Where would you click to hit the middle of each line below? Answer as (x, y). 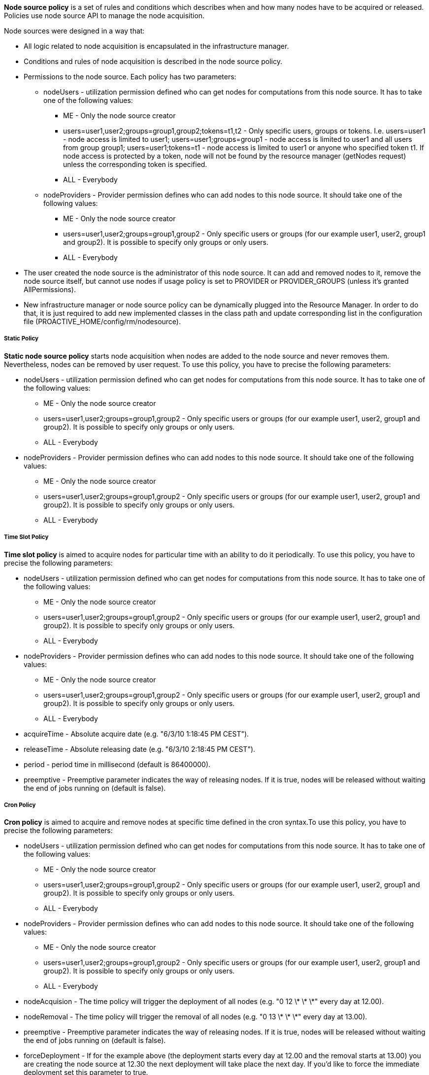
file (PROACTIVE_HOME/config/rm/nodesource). (102, 321)
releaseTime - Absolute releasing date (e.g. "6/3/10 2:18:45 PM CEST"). (140, 749)
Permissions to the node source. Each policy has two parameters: (130, 77)
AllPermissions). (50, 289)
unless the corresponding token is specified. (135, 164)
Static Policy (21, 339)
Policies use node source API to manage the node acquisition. (104, 16)
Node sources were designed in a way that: (74, 31)
